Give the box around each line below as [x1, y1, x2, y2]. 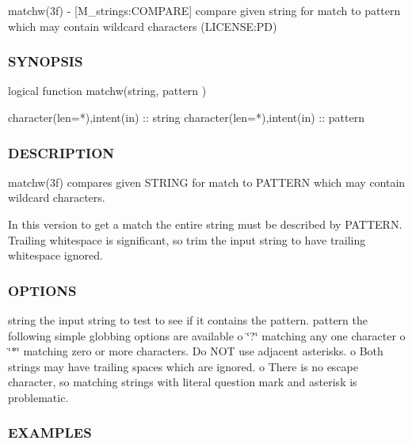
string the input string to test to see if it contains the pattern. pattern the [8, 312, 368, 328]
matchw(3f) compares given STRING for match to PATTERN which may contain [8, 173, 406, 190]
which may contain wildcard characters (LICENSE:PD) [8, 17, 277, 34]
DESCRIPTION [8, 142, 115, 162]
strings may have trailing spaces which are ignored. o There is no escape [8, 358, 358, 374]
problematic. [8, 389, 69, 405]
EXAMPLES [8, 423, 92, 442]
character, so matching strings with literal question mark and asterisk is [8, 374, 357, 390]
